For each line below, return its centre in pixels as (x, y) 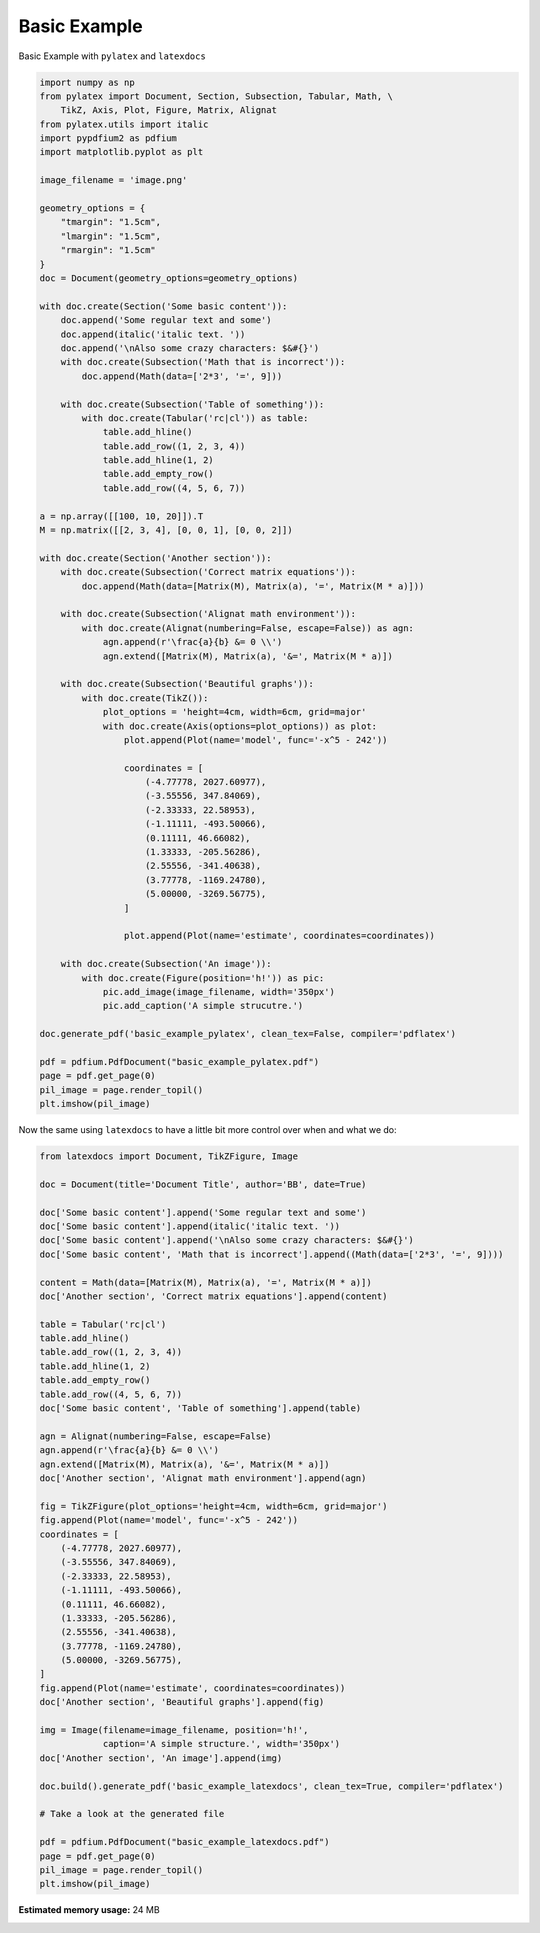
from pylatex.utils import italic (124, 124)
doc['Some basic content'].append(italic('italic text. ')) (190, 1226)
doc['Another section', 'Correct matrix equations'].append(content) (213, 1296)
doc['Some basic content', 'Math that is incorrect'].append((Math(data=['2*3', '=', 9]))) (271, 1254)
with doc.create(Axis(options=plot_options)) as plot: (240, 726)
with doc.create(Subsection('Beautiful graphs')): (187, 684)
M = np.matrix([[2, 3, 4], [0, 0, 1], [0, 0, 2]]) (166, 530)
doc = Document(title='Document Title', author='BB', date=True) (203, 1184)
